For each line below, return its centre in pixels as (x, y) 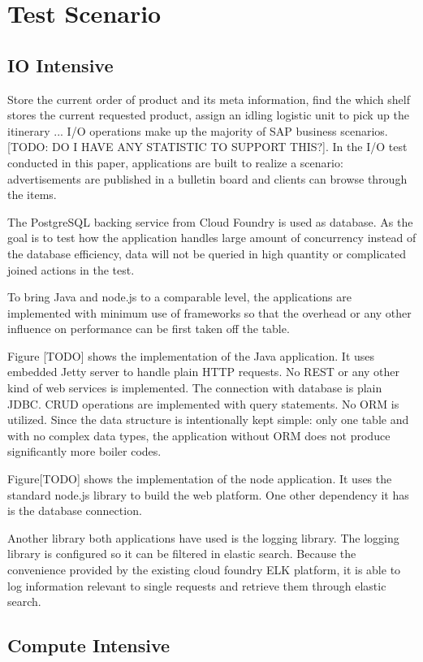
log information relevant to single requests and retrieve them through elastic (197, 585)
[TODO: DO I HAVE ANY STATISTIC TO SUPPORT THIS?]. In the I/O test (207, 147)
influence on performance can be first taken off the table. (149, 329)
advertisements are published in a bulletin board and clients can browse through (207, 178)
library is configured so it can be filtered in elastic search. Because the (182, 554)
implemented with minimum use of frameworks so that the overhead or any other (209, 312)
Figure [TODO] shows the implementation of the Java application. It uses (191, 355)
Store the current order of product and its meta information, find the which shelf (209, 99)
